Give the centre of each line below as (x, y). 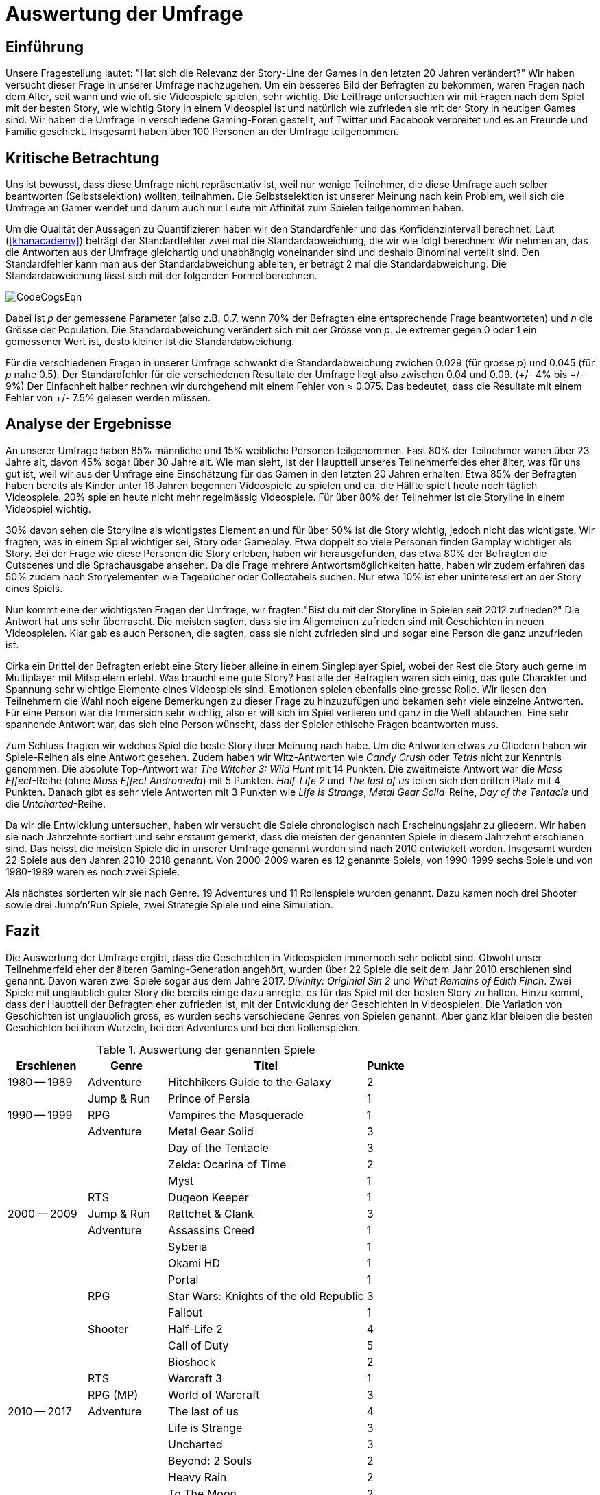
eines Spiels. (34, 588)
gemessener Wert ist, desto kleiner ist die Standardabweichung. (150, 342)
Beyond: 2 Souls (210, 1460)
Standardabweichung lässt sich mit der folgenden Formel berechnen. (161, 276)
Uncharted (195, 1444)
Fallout (185, 1312)
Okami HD (194, 1263)
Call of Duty (199, 1345)
